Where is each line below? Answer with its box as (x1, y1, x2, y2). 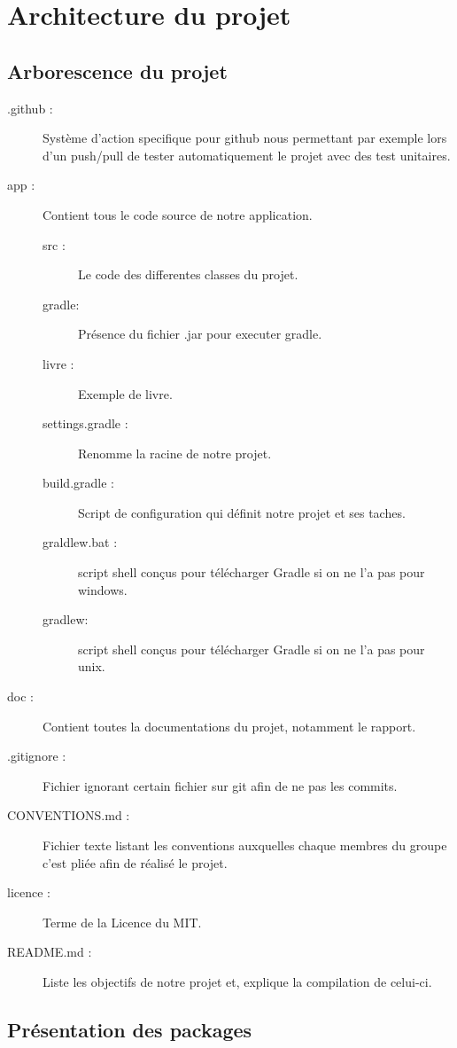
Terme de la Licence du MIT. (43, 912, 202, 931)
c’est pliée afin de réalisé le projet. (43, 853, 228, 872)
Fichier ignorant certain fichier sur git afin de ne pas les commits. (43, 776, 398, 794)
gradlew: (43, 610, 89, 629)
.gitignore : (7, 747, 66, 765)
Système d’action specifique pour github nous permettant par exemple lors (43, 129, 447, 147)
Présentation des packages (7, 1015, 252, 1043)
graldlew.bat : (43, 533, 118, 551)
